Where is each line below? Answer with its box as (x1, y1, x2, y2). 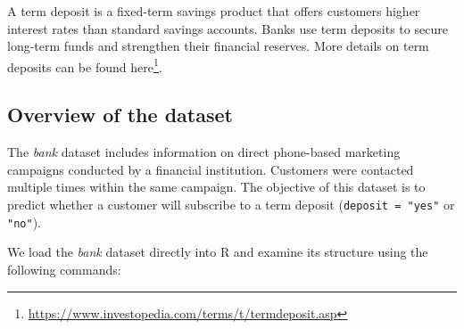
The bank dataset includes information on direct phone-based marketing (7, 143, 401, 161)
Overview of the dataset (7, 101, 233, 128)
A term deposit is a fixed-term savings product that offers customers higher (7, 2, 420, 20)
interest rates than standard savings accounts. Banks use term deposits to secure (7, 19, 448, 37)
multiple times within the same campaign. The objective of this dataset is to (7, 177, 426, 196)
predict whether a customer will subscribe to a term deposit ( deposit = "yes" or (7, 195, 455, 214)
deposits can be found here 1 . (7, 54, 162, 76)
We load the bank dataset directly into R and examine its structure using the (7, 243, 428, 261)
